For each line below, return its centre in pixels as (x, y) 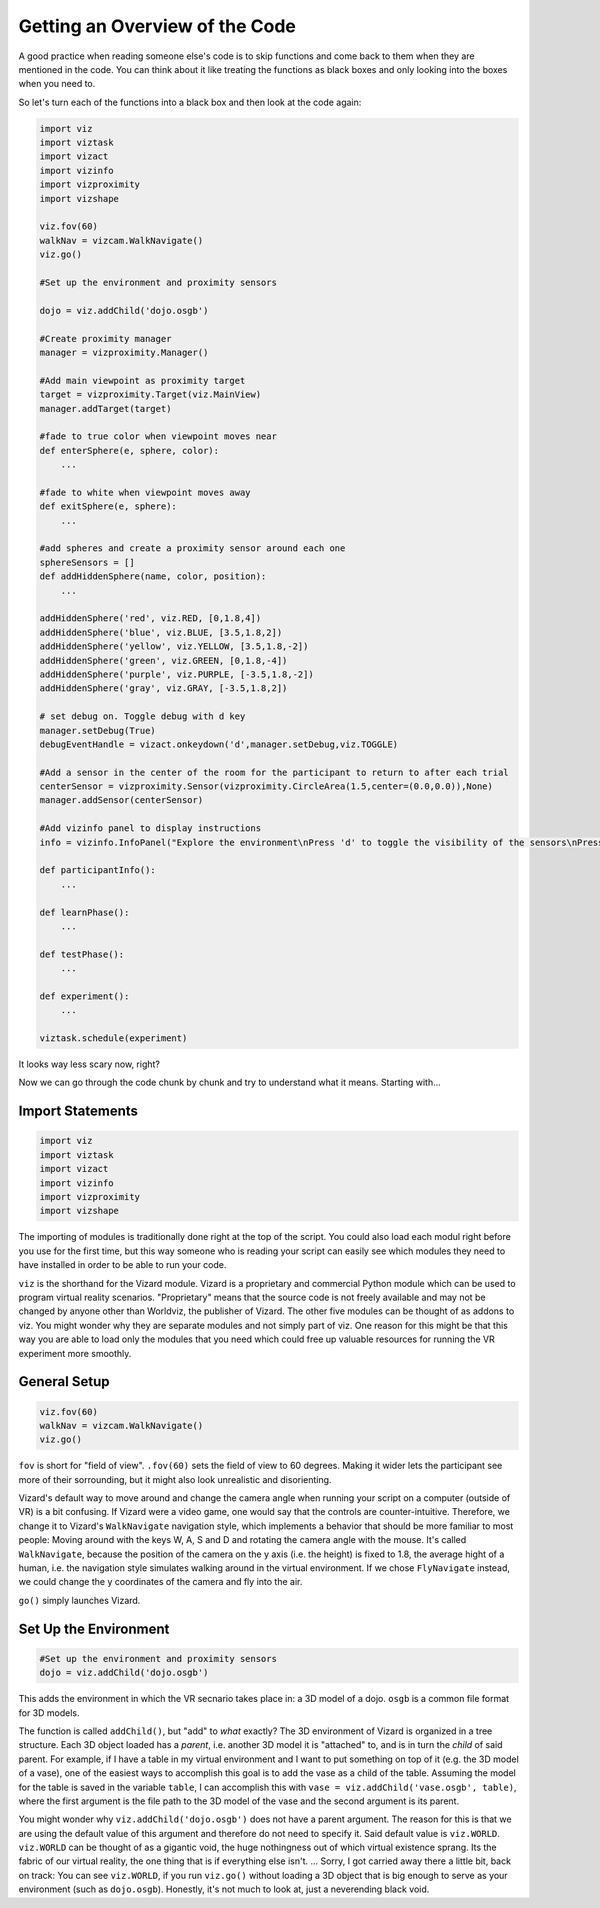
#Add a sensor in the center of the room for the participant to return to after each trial (274, 772)
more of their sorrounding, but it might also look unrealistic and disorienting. (175, 1479)
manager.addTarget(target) (105, 408)
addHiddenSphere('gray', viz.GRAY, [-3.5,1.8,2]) (163, 688)
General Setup (64, 1381)
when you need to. (57, 84)
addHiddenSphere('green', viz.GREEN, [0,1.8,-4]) (163, 660)
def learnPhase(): (84, 912)
